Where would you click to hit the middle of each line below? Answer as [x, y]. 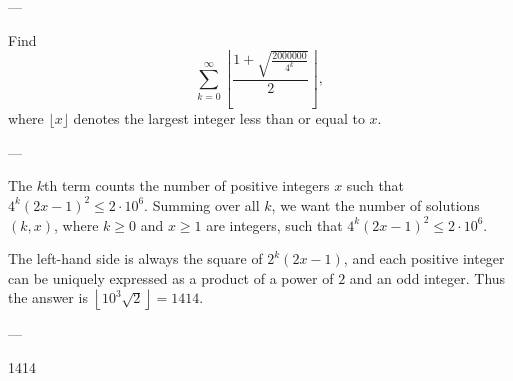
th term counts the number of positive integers [187, 185]
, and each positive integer [424, 258]
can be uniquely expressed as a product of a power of [171, 277]
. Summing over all [202, 204]
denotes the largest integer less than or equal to [219, 118]
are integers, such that [274, 224]
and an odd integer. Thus [427, 277]
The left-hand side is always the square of [135, 258]
